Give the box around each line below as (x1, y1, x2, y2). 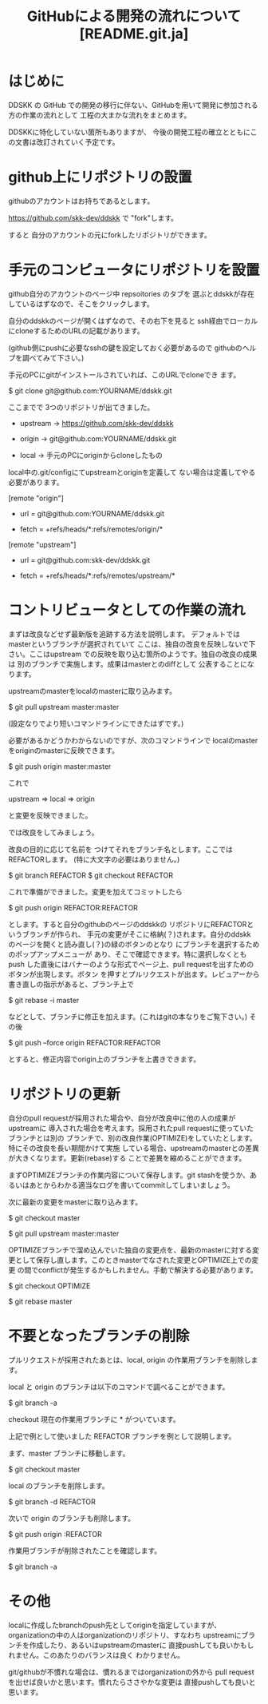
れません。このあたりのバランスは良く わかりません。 (8, 1650, 185, 1659)
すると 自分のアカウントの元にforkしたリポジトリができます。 (8, 229, 211, 240)
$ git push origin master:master (8, 761, 112, 771)
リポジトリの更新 (8, 1085, 121, 1103)
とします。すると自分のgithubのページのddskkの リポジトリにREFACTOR (8, 919, 247, 929)
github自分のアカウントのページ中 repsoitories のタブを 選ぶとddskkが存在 (8, 289, 255, 298)
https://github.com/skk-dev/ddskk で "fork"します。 (8, 213, 178, 222)
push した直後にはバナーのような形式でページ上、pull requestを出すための (8, 959, 254, 969)
